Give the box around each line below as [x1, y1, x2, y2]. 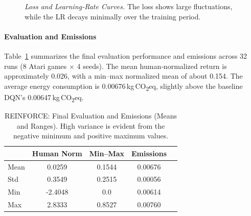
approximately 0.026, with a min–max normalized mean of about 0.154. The [4, 70, 243, 81]
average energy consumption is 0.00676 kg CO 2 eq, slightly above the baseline [4, 80, 243, 92]
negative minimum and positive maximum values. [13, 130, 169, 141]
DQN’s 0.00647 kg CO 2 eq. [4, 91, 84, 104]
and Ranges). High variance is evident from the [16, 120, 165, 131]
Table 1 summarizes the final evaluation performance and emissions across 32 [4, 50, 247, 61]
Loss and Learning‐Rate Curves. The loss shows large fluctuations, [25, 1, 233, 11]
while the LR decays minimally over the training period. [25, 11, 201, 21]
